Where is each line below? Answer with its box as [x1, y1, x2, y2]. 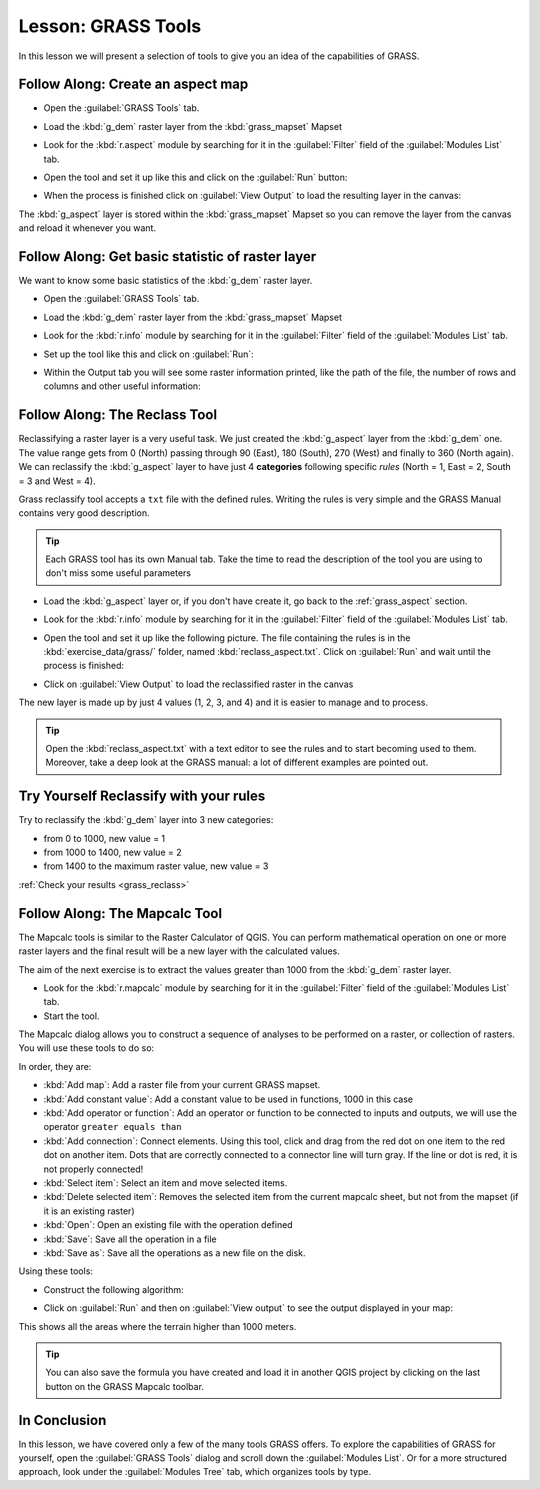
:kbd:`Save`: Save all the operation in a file [43, 1233, 217, 1245]
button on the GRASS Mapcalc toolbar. [45, 1380, 205, 1392]
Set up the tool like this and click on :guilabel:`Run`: [43, 348, 254, 360]
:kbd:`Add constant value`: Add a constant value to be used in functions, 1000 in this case [43, 1093, 414, 1105]
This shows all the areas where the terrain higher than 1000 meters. [18, 1320, 297, 1332]
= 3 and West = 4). [18, 475, 96, 487]
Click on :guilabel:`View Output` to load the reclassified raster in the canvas [43, 678, 354, 690]
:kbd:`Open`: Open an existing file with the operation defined [43, 1219, 294, 1231]
